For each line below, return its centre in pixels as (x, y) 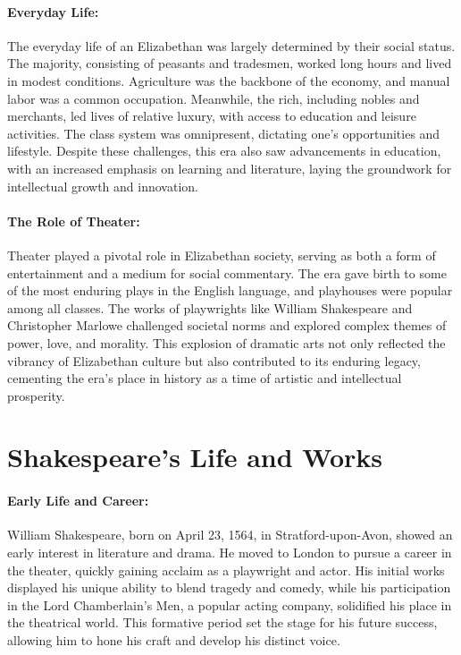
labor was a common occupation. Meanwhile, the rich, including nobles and (214, 98)
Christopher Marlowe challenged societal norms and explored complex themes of (227, 325)
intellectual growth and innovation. (103, 186)
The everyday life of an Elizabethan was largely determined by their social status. (231, 45)
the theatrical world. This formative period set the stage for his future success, (222, 622)
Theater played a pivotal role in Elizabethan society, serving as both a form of (222, 255)
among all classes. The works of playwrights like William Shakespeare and (210, 307)
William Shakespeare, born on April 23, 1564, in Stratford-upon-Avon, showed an (230, 535)
